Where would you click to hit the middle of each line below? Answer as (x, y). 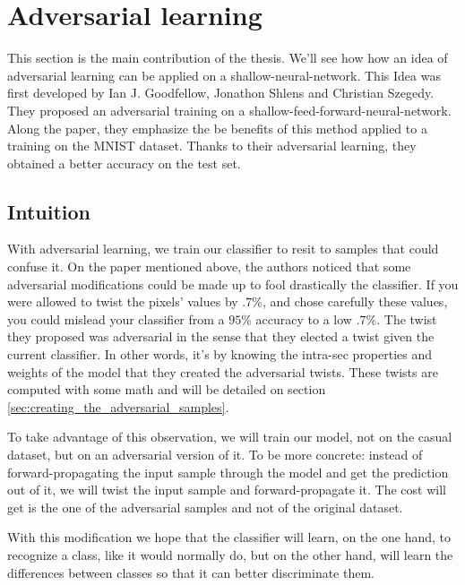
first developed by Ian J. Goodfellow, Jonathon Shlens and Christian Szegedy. (221, 93)
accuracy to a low (304, 318)
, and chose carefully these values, (355, 301)
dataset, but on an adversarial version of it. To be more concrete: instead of (215, 455)
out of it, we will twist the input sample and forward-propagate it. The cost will (227, 490)
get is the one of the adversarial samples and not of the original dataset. (205, 507)
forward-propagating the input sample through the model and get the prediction (228, 472)
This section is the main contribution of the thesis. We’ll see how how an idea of (228, 58)
